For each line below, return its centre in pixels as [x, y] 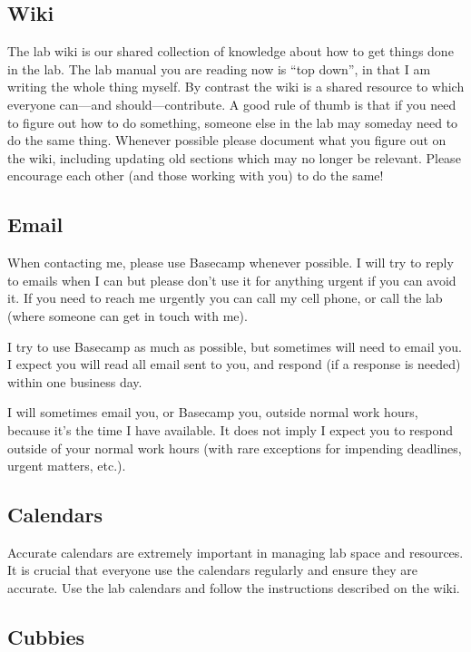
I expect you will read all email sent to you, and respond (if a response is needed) [234, 364]
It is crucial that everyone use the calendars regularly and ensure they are [213, 570]
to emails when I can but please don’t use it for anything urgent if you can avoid [232, 280]
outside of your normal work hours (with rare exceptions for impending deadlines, [235, 448]
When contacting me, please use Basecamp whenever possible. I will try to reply [231, 263]
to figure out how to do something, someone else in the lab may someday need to [233, 122]
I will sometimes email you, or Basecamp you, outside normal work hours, [213, 412]
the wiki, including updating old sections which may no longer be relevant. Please [234, 157]
